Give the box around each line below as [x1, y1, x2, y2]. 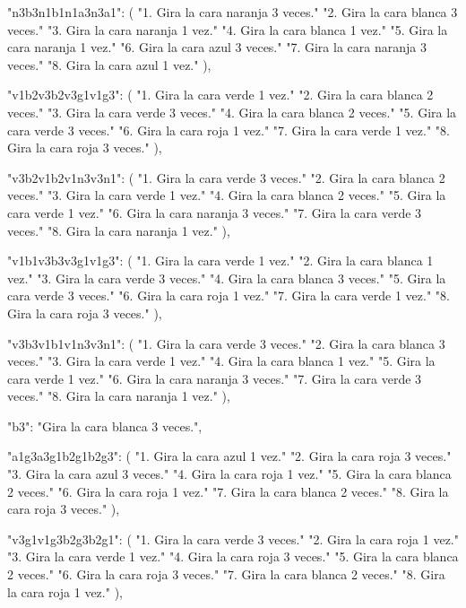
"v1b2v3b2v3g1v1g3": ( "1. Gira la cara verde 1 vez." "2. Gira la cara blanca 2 [7, 85, 434, 104]
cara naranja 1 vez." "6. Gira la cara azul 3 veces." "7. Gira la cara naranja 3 [7, 38, 427, 56]
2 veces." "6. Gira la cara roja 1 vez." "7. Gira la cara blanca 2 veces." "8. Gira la [7, 482, 449, 500]
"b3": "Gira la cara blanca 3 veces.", [7, 416, 203, 435]
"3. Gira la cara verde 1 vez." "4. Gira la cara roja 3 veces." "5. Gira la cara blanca [7, 547, 459, 566]
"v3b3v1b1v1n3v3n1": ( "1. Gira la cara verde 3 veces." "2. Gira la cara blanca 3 [7, 334, 445, 352]
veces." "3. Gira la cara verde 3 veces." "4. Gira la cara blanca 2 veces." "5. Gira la [7, 102, 457, 121]
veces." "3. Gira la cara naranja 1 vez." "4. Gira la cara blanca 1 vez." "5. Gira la [7, 20, 448, 39]
